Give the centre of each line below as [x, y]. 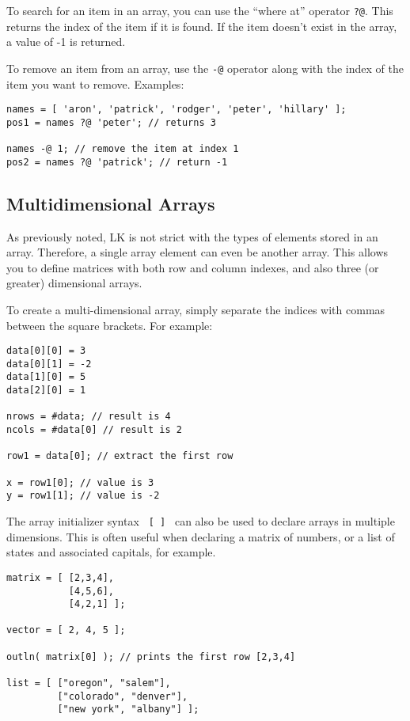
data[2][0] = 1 [46, 391]
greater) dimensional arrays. [74, 283]
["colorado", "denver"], [123, 696]
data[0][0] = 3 [46, 351]
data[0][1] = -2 [49, 364]
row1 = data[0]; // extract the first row [120, 456]
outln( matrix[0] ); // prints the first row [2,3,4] [151, 656]
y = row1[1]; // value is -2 [83, 496]
